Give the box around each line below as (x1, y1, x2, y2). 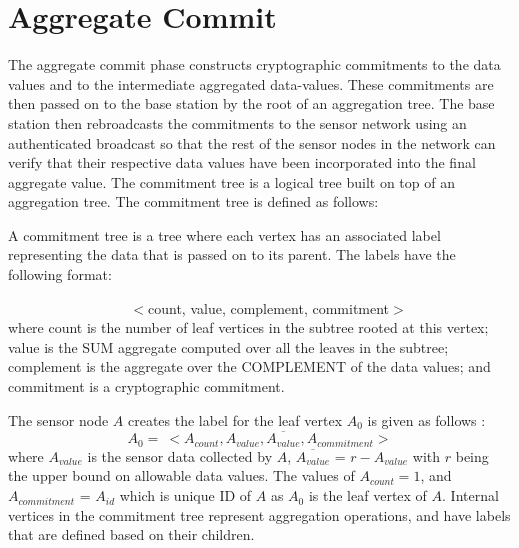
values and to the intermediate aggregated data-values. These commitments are (8, 73, 494, 94)
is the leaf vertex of (308, 485, 427, 506)
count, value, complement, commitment (147, 297, 390, 318)
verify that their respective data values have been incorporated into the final (8, 152, 476, 173)
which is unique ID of (119, 485, 252, 506)
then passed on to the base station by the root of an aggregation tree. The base (8, 93, 495, 114)
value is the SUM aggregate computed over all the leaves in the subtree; (8, 336, 449, 357)
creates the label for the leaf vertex (127, 409, 343, 430)
